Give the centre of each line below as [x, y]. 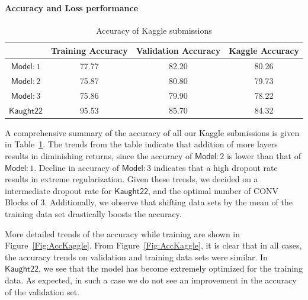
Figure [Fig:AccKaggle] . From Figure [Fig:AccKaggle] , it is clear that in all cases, [153, 245]
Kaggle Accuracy [264, 51]
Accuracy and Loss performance [72, 7]
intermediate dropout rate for [58, 190]
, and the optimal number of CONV [213, 190]
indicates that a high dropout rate [216, 167]
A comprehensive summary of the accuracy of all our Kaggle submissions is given [152, 132]
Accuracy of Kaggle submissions [154, 30]
